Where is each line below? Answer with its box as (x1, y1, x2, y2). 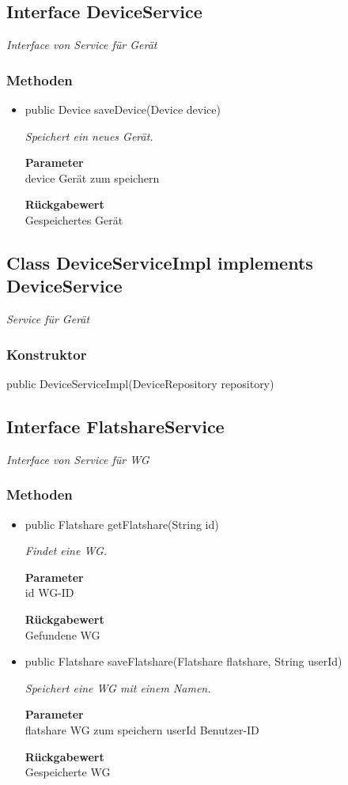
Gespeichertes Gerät (25, 211, 123, 228)
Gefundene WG (25, 626, 100, 643)
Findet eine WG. (25, 542, 108, 559)
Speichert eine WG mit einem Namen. (25, 679, 211, 696)
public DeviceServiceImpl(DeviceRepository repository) (6, 375, 274, 391)
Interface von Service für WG (6, 451, 149, 467)
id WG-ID (25, 584, 74, 601)
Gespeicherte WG (25, 764, 111, 780)
